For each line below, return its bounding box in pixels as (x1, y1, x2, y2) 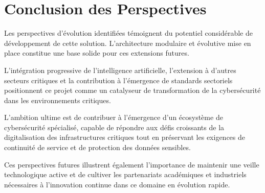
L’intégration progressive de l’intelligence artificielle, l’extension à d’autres (4, 64, 236, 75)
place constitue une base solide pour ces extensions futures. (4, 47, 189, 58)
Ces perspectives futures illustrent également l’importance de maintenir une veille (4, 159, 259, 170)
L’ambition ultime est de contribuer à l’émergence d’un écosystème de (4, 112, 223, 123)
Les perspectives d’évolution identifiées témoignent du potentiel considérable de (4, 28, 253, 38)
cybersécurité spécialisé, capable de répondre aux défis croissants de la (4, 122, 225, 132)
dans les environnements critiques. (4, 94, 111, 105)
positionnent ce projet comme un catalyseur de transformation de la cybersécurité (4, 85, 261, 95)
